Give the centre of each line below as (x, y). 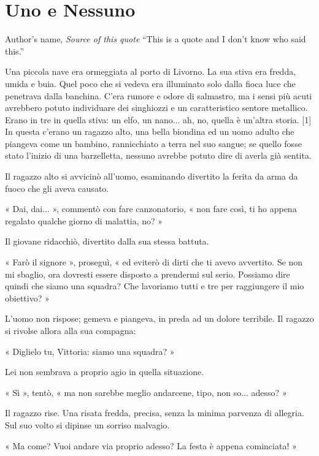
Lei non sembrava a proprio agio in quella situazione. (105, 372)
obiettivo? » (27, 298)
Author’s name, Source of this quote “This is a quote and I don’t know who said (156, 39)
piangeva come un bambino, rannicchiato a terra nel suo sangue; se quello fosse (153, 143)
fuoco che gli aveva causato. (57, 188)
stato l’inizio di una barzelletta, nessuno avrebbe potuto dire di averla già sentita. (158, 155)
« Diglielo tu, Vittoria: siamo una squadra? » (90, 351)
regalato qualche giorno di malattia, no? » (84, 220)
